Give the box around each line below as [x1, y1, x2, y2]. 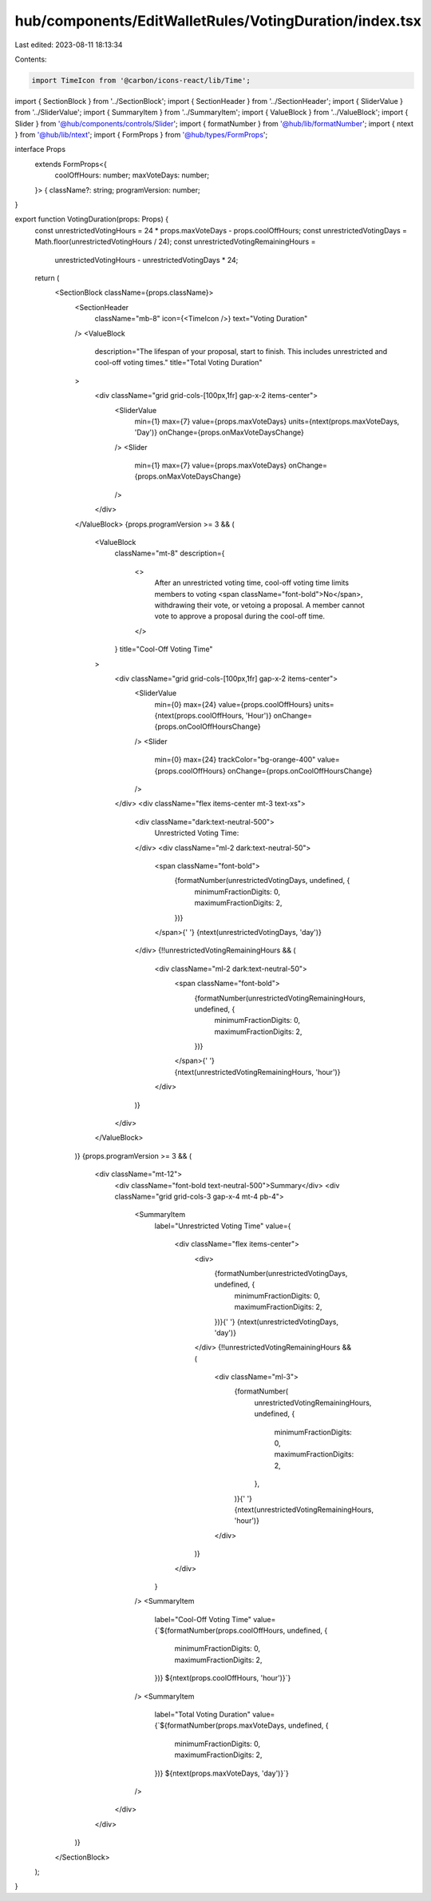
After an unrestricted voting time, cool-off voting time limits [154, 578, 350, 587]
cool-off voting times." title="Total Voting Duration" [94, 358, 263, 368]
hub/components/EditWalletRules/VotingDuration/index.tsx [14, 12, 422, 30]
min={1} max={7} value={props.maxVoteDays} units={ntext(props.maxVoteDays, [134, 416, 400, 426]
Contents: [14, 54, 47, 64]
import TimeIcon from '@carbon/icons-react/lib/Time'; [31, 76, 251, 85]
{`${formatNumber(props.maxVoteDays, [154, 1720, 287, 1730]
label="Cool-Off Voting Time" [154, 1614, 251, 1624]
